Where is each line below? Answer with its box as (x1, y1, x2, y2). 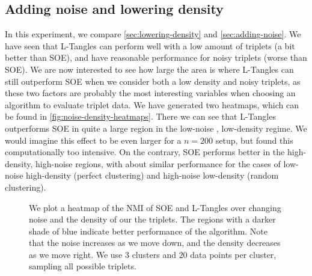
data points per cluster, (190, 248, 277, 260)
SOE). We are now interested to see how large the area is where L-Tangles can (5, 63, 294, 75)
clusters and (132, 248, 176, 260)
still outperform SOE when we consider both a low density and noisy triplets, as (5, 75, 301, 87)
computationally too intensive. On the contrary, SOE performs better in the (5, 146, 285, 158)
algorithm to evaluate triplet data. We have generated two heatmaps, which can (5, 98, 299, 111)
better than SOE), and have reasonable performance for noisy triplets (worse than (5, 51, 307, 64)
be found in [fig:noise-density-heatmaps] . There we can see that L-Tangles (5, 110, 276, 123)
